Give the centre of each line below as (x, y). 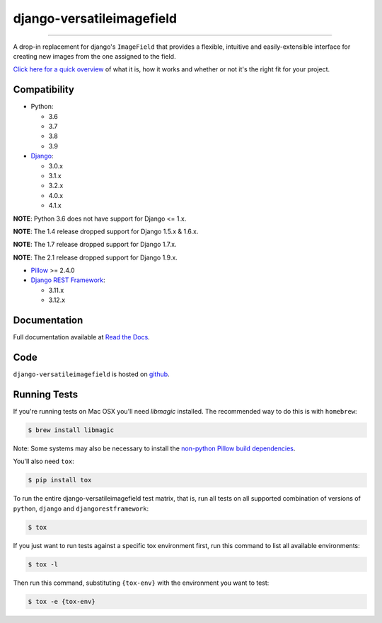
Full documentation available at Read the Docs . (81, 337)
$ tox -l (43, 564)
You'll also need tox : (44, 461)
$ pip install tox (60, 480)
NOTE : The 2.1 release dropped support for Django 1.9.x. (95, 257)
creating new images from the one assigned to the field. (94, 56)
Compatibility (44, 89)
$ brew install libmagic (71, 430)
